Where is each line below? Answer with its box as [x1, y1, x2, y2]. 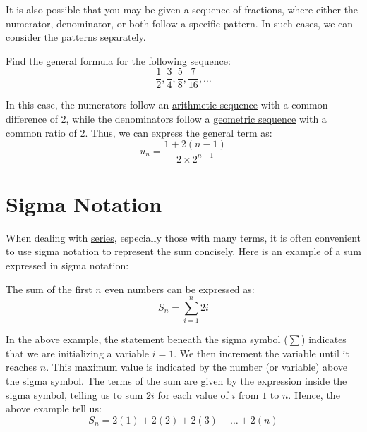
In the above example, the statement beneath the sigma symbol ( [6, 332, 288, 347]
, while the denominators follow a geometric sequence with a [66, 111, 327, 126]
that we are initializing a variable [6, 345, 150, 360]
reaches [6, 359, 37, 374]
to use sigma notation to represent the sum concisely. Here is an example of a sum [6, 244, 361, 259]
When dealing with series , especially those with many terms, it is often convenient [6, 230, 361, 245]
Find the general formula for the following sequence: [6, 53, 231, 68]
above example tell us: [6, 401, 102, 416]
